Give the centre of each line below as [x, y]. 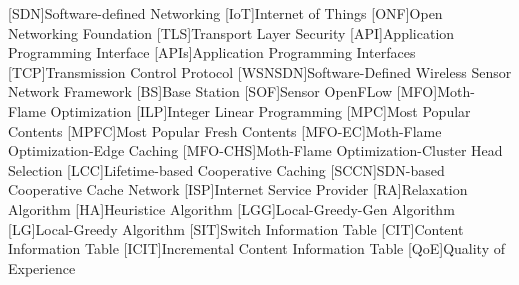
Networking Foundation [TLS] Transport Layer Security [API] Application [231, 32]
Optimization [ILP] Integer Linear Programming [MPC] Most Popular [260, 110]
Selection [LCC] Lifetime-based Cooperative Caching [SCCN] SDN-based [226, 169]
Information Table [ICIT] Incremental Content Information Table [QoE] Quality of [257, 248]
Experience [42, 267]
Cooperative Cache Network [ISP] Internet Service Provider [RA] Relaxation [238, 189]
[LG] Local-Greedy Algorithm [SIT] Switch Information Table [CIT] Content [236, 228]
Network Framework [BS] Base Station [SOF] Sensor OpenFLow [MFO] [223, 91]
